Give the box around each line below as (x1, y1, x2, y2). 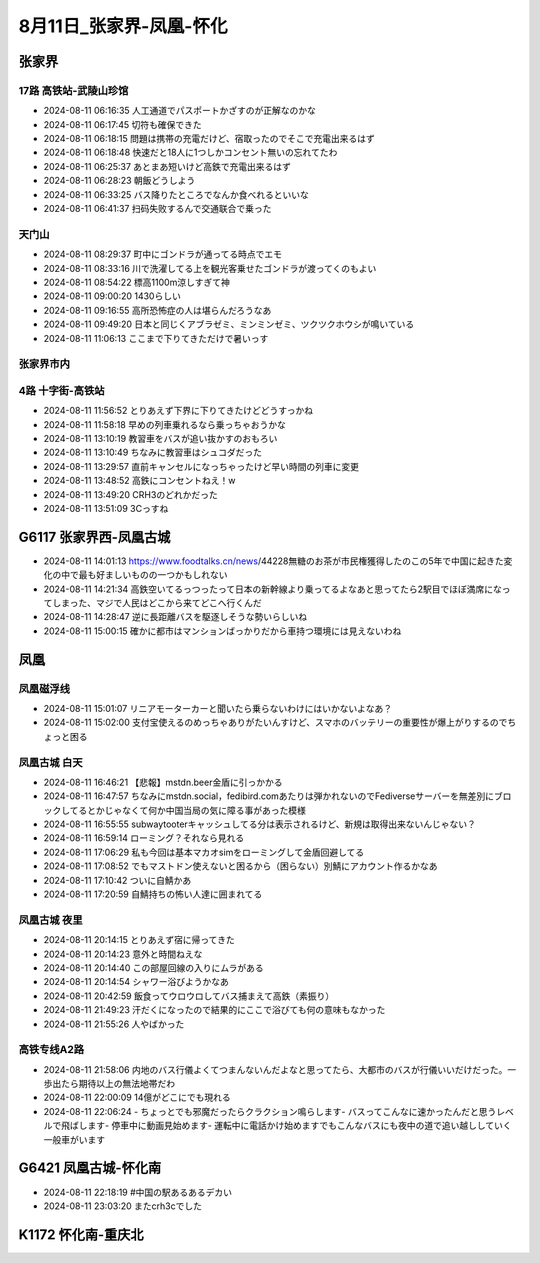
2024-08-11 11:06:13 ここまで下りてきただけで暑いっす (43, 332, 269, 344)
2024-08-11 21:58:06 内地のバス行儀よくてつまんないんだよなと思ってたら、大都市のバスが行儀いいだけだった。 (43, 1063, 508, 1075)
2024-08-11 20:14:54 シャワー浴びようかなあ (43, 976, 229, 988)
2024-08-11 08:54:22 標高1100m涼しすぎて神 (43, 276, 230, 288)
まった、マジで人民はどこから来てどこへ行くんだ (60, 597, 262, 609)
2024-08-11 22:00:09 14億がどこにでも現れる (43, 1091, 232, 1104)
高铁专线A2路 (18, 1043, 85, 1057)
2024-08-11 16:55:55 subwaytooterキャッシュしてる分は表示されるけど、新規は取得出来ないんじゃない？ (43, 818, 477, 830)
